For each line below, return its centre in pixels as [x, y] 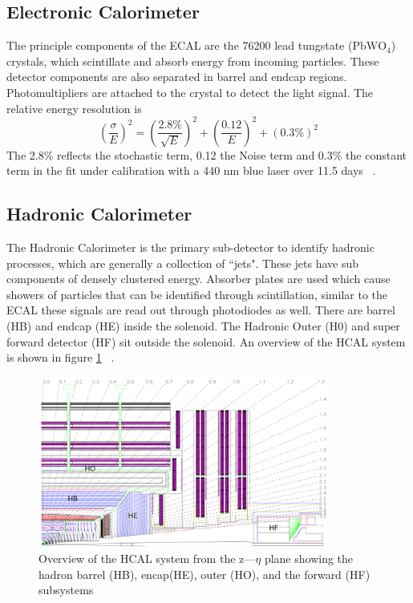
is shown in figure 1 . [61, 357]
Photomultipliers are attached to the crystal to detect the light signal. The [190, 92]
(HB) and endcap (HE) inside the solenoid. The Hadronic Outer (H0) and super [203, 326]
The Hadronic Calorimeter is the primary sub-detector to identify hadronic [190, 247]
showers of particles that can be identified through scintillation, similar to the [197, 294]
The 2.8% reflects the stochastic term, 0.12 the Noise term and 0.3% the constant [206, 154]
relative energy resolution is [74, 108]
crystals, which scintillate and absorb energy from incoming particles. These [193, 61]
